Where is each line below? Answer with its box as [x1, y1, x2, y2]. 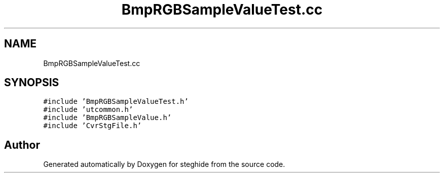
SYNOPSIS [4, 76, 59, 89]
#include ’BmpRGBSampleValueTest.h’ [43, 97, 189, 106]
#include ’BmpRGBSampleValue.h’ [43, 113, 172, 122]
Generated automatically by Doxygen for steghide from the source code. [43, 160, 285, 169]
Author [4, 138, 40, 151]
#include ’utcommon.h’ [43, 105, 133, 114]
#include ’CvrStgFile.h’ [43, 122, 142, 130]
